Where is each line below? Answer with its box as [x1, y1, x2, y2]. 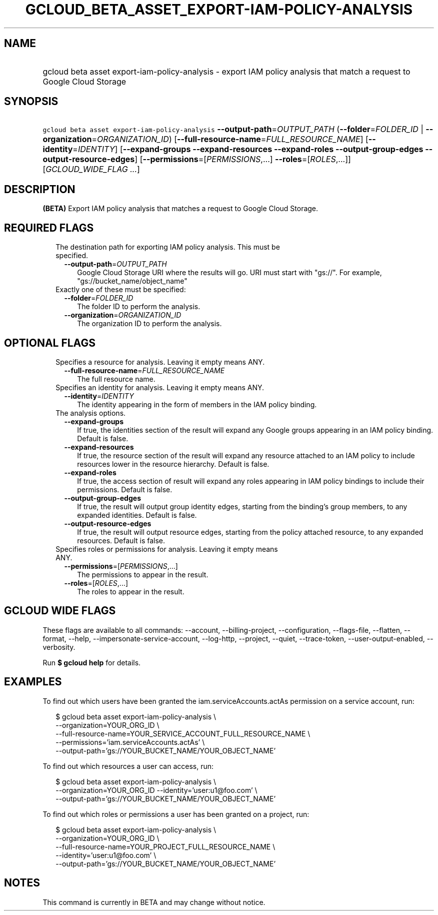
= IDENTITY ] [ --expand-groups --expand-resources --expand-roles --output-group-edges [72, 144, 423, 155]
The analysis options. [55, 408, 126, 417]
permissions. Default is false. [77, 485, 172, 494]
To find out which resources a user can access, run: [42, 761, 214, 770]
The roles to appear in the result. [77, 587, 184, 596]
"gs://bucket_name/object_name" [77, 277, 187, 286]
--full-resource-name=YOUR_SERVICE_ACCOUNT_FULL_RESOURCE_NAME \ [55, 729, 310, 738]
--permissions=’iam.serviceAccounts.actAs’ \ [55, 737, 205, 746]
